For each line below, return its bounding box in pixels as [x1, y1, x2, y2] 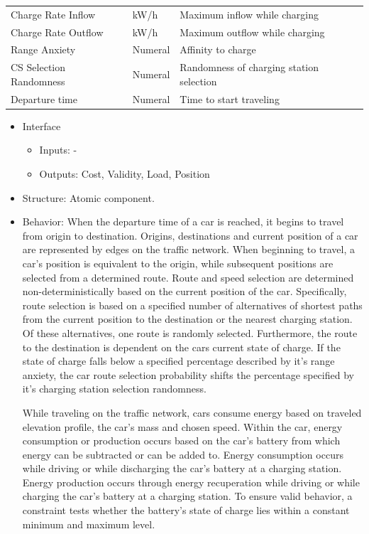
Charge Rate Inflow [11, 6, 96, 21]
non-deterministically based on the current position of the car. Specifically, [22, 284, 347, 299]
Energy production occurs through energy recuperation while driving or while [22, 474, 360, 489]
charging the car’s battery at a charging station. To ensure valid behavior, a [22, 488, 353, 503]
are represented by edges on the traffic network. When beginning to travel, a [22, 242, 355, 257]
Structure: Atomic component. [22, 190, 155, 205]
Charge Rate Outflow [11, 24, 104, 39]
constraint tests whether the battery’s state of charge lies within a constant [22, 503, 350, 518]
